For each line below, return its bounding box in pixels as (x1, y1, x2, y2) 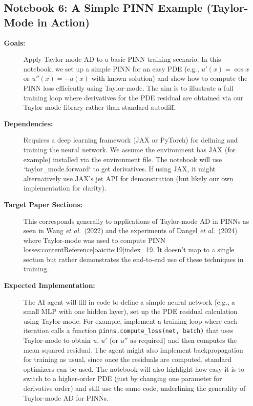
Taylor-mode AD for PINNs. (23, 392, 108, 403)
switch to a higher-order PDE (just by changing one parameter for (23, 373, 222, 383)
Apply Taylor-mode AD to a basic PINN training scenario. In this (23, 54, 221, 64)
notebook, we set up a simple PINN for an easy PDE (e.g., (23, 63, 199, 73)
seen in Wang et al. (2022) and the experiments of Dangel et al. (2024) (23, 225, 237, 236)
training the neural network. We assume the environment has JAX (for (23, 144, 236, 154)
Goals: (4, 37, 25, 48)
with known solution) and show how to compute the (91, 73, 248, 83)
